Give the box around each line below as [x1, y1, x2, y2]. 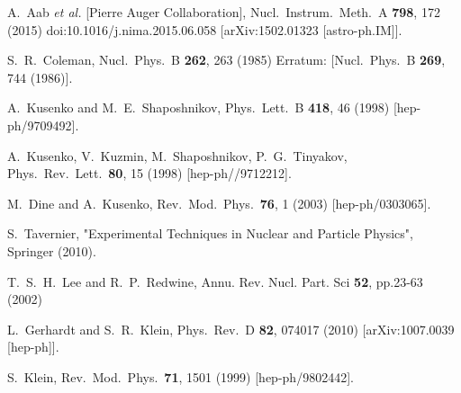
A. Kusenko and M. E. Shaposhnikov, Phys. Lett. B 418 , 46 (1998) [7, 98, 390, 117]
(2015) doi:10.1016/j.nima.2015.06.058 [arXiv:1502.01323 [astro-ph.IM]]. [7, 20, 402, 39]
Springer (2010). [7, 241, 96, 260]
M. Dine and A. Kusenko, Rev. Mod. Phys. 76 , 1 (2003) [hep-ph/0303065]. [7, 193, 431, 212]
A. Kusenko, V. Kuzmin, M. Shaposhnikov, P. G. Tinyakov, [7, 146, 348, 165]
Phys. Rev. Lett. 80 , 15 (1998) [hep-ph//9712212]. [7, 164, 292, 183]
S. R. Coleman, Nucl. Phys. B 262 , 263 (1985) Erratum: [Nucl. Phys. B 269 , [7, 50, 446, 69]
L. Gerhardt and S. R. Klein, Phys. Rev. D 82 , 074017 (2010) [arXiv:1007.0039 [7, 319, 455, 338]
